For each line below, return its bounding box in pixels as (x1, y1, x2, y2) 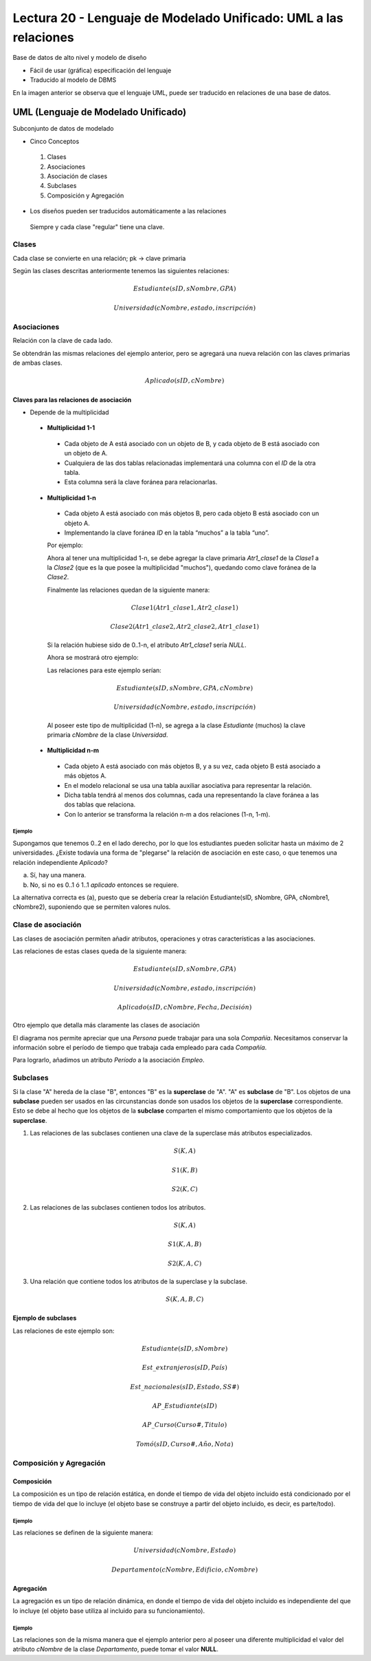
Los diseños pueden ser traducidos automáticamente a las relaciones (30, 207, 227, 215)
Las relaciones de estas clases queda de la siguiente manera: (12, 947, 187, 955)
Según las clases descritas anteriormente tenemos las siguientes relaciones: (12, 267, 229, 275)
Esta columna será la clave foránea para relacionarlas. (64, 478, 218, 486)
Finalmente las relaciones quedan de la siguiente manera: (47, 586, 210, 594)
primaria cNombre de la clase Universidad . (47, 730, 168, 739)
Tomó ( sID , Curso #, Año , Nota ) (135, 1440, 234, 1448)
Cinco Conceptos (30, 137, 80, 145)
